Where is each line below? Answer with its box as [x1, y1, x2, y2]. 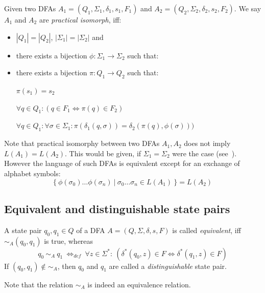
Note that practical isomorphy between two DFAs [4, 138, 160, 149]
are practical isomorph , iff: [39, 14, 122, 25]
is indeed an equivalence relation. [87, 279, 191, 289]
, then [57, 260, 76, 271]
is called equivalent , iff [172, 224, 241, 235]
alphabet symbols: [4, 168, 61, 178]
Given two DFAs [4, 3, 56, 13]
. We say [234, 3, 261, 13]
